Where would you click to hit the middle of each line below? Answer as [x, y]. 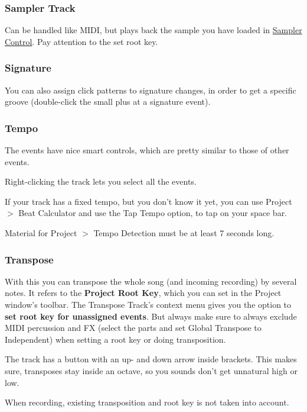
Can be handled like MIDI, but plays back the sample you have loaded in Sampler [153, 30]
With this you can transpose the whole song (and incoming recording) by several [151, 281]
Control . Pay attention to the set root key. [81, 41]
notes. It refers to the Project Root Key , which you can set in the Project [143, 293]
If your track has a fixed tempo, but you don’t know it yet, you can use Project [148, 201]
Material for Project [41, 233]
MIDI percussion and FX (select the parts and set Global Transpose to [133, 328]
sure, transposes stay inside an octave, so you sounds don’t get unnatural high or [151, 370]
